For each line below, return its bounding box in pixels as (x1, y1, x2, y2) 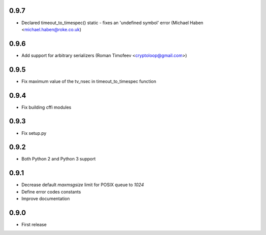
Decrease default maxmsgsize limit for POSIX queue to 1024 (21, 182, 144, 188)
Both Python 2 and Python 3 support (21, 156, 96, 162)
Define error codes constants (21, 189, 81, 195)
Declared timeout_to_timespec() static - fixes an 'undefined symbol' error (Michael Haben (21, 20, 204, 26)
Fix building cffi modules (21, 104, 71, 110)
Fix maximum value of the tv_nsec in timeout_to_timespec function (21, 78, 156, 84)
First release (21, 222, 47, 228)
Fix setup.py (21, 130, 47, 136)
